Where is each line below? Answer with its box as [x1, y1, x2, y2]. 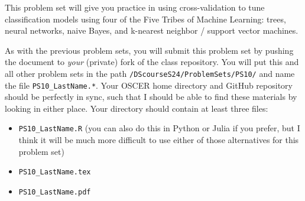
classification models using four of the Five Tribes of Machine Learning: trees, [5, 12, 286, 25]
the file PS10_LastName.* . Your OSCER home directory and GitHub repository [5, 79, 293, 91]
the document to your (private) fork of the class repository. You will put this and [5, 56, 299, 68]
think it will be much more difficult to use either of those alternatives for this [18, 134, 299, 146]
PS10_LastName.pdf [18, 187, 91, 196]
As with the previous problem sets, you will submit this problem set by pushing [5, 44, 294, 56]
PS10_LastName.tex [18, 168, 91, 177]
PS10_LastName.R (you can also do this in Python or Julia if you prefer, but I [18, 122, 300, 134]
